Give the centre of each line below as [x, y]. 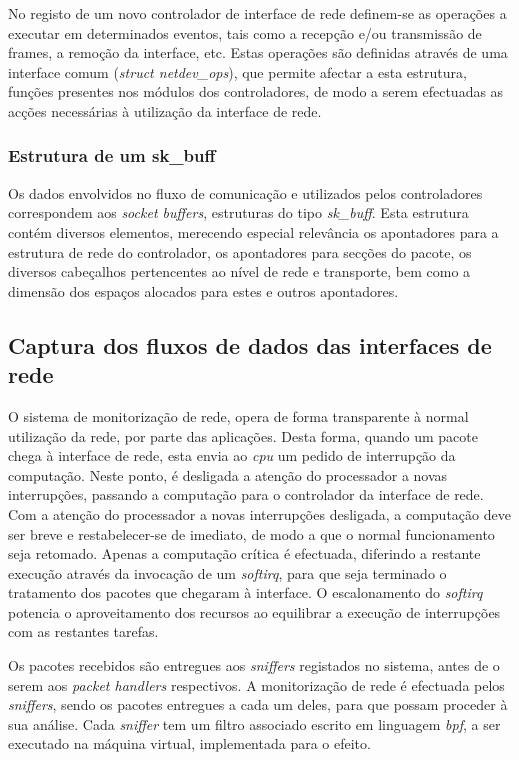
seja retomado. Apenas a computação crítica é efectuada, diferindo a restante [244, 553]
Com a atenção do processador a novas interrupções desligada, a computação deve [259, 513]
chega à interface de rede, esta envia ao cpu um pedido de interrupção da [232, 455]
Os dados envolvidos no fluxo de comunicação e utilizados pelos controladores [245, 192]
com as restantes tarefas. [83, 631]
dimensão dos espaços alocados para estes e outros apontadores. [203, 290]
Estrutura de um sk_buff [112, 155]
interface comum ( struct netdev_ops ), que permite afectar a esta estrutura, [237, 71]
